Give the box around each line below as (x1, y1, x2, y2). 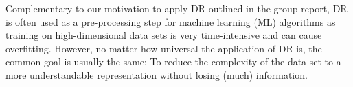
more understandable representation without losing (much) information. (5, 67, 308, 82)
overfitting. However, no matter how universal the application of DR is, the (5, 41, 322, 55)
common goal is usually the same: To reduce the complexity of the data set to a (5, 54, 341, 69)
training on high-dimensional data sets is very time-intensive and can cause (5, 28, 322, 42)
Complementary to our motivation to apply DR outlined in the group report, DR (5, 1, 348, 15)
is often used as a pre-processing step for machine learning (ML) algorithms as (5, 14, 336, 29)
